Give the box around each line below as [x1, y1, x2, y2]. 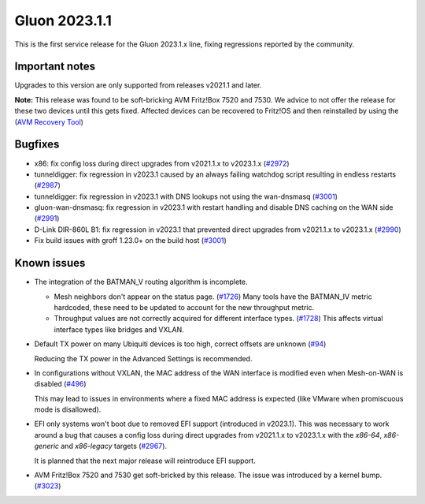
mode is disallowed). [34, 405, 102, 414]
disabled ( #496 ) [34, 379, 87, 389]
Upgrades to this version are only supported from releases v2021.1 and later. [14, 80, 262, 90]
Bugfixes [14, 138, 60, 151]
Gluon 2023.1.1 [14, 12, 112, 29]
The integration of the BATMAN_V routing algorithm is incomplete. [34, 277, 248, 287]
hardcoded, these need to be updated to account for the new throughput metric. [54, 302, 315, 312]
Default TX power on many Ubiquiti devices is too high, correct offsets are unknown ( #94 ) [34, 339, 327, 349]
